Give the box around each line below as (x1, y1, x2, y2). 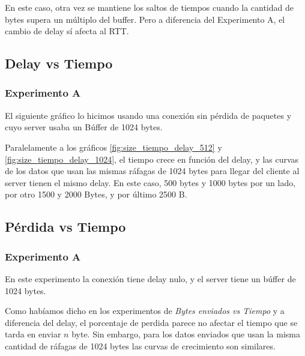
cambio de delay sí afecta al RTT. (5, 25, 129, 37)
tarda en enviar (5, 328, 61, 340)
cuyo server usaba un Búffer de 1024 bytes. (5, 121, 163, 133)
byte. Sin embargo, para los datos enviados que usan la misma (71, 328, 300, 340)
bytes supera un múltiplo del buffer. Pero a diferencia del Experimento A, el (5, 13, 285, 25)
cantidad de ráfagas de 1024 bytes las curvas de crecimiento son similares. (5, 339, 276, 352)
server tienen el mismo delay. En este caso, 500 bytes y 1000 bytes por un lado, (5, 176, 296, 189)
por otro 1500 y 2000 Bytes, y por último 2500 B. (5, 188, 187, 201)
